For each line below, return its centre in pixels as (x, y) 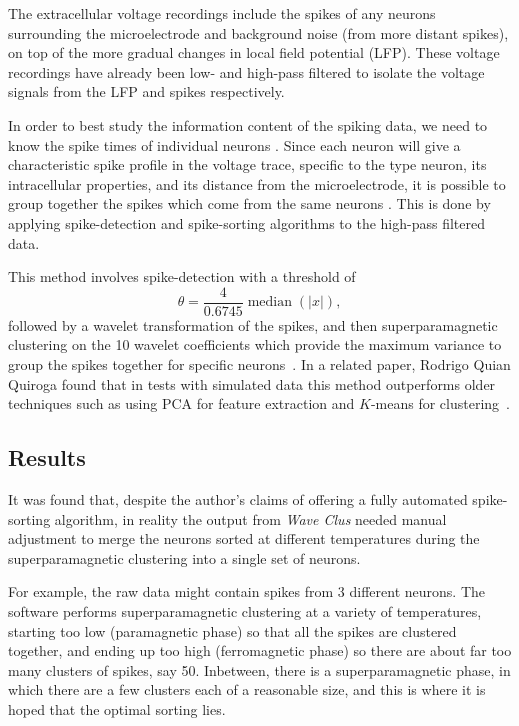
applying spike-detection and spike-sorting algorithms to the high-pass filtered (246, 222)
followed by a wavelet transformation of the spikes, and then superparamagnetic (253, 324)
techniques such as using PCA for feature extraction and (181, 403)
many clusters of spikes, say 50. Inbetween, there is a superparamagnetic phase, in (259, 669)
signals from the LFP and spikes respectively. (146, 91)
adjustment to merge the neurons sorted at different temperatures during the (244, 538)
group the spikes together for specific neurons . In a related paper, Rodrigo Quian (259, 363)
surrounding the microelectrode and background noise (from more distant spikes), (258, 32)
